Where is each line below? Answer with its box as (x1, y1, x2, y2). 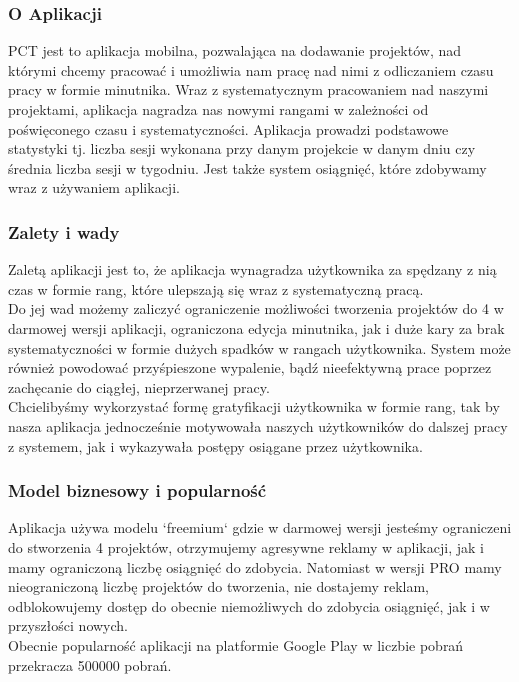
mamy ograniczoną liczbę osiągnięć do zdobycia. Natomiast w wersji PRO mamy (8, 556, 502, 577)
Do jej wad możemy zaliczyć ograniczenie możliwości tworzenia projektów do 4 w (8, 298, 504, 319)
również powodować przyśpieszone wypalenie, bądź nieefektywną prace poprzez (8, 357, 492, 378)
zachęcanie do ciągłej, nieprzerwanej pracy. (8, 376, 270, 397)
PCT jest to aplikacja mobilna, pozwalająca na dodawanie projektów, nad (8, 40, 462, 61)
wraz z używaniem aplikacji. (8, 177, 180, 198)
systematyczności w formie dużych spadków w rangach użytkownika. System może (8, 337, 511, 358)
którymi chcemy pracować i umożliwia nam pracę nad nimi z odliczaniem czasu (8, 59, 494, 80)
